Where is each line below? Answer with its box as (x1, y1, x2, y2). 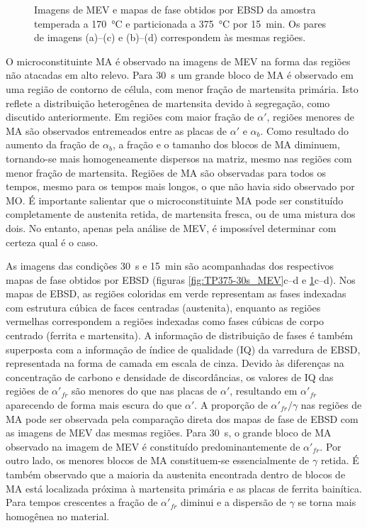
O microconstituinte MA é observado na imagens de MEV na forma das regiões (6, 53, 351, 68)
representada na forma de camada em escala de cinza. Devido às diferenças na (6, 356, 344, 370)
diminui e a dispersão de (181, 495, 286, 510)
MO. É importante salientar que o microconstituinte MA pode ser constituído (6, 192, 344, 207)
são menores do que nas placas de (72, 383, 218, 398)
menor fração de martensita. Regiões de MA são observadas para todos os (6, 165, 326, 180)
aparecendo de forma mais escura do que (6, 397, 182, 412)
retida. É (320, 453, 359, 468)
